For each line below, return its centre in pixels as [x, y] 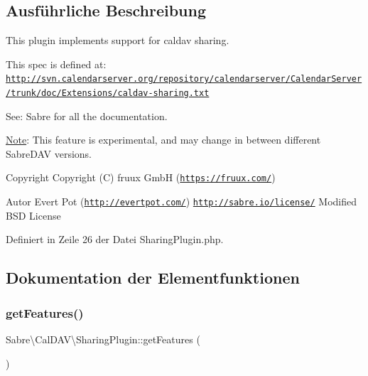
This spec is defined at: [56, 64]
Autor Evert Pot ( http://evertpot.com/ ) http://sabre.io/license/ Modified [182, 202]
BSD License [33, 215]
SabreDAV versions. [49, 153]
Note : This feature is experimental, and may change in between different [163, 140]
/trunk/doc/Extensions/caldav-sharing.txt [108, 93]
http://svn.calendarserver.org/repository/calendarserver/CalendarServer [184, 79]
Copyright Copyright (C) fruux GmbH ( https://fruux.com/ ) [141, 177]
